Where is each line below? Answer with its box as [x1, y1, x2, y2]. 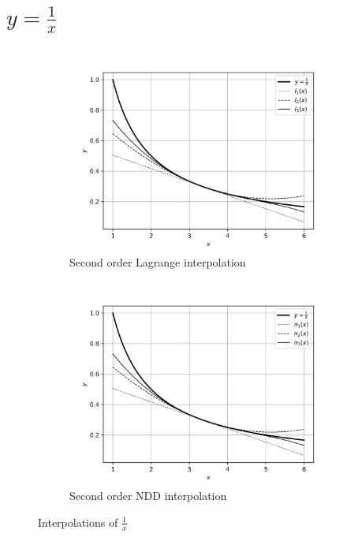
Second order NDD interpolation [69, 487, 227, 504]
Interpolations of [38, 513, 118, 530]
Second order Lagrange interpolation [69, 254, 246, 270]
